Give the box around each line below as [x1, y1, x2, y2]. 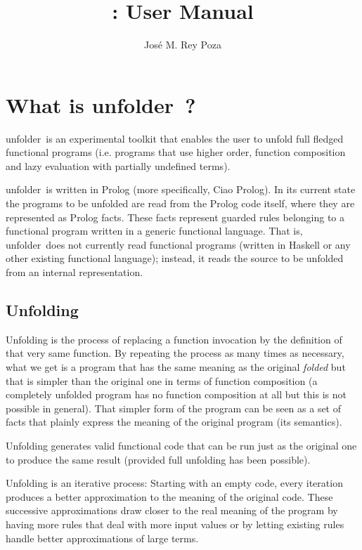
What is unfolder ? [6, 90, 196, 119]
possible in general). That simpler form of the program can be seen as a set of [6, 400, 342, 415]
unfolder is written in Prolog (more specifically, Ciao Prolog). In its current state [6, 182, 356, 197]
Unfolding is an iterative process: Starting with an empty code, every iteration [6, 476, 343, 490]
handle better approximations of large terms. [6, 530, 199, 545]
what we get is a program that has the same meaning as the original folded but [6, 359, 346, 374]
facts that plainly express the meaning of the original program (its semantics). [6, 414, 342, 429]
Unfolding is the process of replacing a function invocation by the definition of [6, 332, 342, 346]
